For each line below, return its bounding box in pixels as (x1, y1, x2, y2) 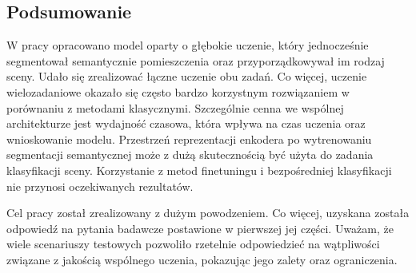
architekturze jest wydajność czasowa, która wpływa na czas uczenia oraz (6, 115, 366, 132)
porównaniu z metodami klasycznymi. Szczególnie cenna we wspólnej (6, 99, 344, 116)
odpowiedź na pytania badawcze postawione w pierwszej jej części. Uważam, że (6, 220, 394, 236)
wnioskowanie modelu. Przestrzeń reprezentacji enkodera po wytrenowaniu (6, 130, 372, 147)
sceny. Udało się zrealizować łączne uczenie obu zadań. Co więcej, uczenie (6, 68, 367, 85)
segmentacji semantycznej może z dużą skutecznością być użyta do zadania (6, 146, 374, 163)
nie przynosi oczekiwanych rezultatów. (6, 177, 194, 194)
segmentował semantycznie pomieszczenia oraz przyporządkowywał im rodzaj (6, 52, 385, 69)
